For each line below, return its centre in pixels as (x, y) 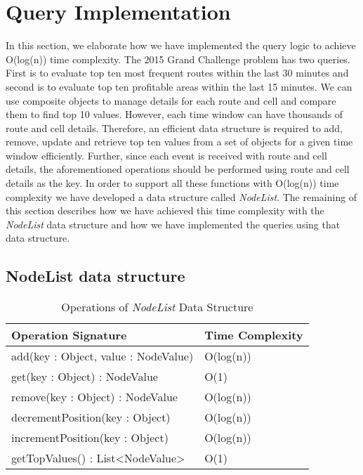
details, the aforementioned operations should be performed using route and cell (178, 169)
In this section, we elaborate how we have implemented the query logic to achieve (181, 45)
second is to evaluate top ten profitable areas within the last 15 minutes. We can (179, 86)
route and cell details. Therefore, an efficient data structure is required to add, (174, 128)
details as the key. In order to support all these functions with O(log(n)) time (172, 183)
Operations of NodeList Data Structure (157, 307)
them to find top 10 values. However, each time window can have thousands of (174, 114)
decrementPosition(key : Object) (91, 417)
